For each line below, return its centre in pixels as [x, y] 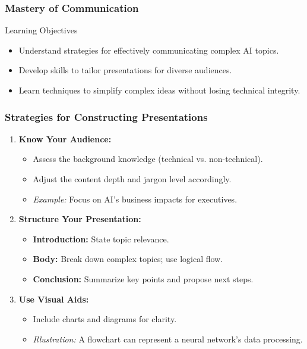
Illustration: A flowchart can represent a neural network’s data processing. [168, 339]
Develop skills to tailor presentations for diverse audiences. [125, 70]
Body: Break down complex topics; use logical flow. [128, 259]
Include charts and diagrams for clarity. [105, 319]
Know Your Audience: [65, 138]
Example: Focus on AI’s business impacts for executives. [135, 199]
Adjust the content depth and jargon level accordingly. [132, 179]
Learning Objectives [41, 30]
